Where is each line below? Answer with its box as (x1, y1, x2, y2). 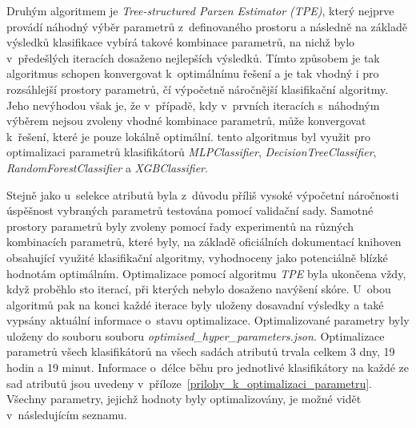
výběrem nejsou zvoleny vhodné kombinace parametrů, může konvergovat (6, 112, 366, 129)
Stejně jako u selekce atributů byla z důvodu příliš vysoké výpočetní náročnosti (6, 186, 399, 203)
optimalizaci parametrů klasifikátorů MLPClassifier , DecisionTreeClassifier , (6, 143, 377, 160)
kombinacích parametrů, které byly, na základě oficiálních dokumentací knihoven (6, 233, 402, 250)
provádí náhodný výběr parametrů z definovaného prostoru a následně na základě (6, 18, 407, 34)
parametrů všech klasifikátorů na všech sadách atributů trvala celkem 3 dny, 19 (6, 343, 395, 360)
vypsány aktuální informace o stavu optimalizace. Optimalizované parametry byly (6, 312, 410, 329)
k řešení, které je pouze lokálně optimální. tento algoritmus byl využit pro (6, 127, 370, 144)
